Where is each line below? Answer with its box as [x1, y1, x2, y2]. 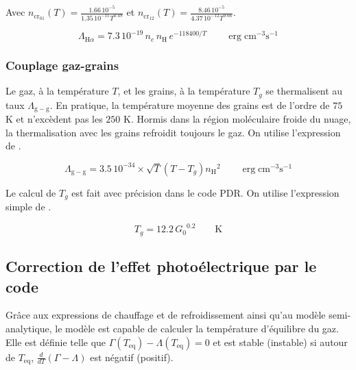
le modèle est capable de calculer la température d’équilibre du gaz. [55, 321, 339, 335]
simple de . [5, 199, 51, 214]
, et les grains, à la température [117, 84, 250, 98]
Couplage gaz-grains [5, 56, 119, 73]
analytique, [5, 321, 52, 335]
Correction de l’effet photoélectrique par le [5, 256, 317, 277]
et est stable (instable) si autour [213, 334, 348, 349]
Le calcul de [5, 185, 56, 199]
